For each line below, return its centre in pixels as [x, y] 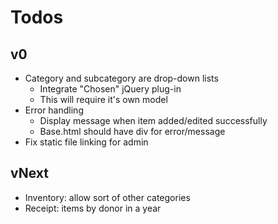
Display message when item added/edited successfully [153, 120]
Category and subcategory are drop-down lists [121, 78]
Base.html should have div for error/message [132, 131]
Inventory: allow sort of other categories [107, 197]
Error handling [54, 110]
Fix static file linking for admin [86, 142]
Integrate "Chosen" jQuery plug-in [110, 89]
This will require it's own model [103, 99]
